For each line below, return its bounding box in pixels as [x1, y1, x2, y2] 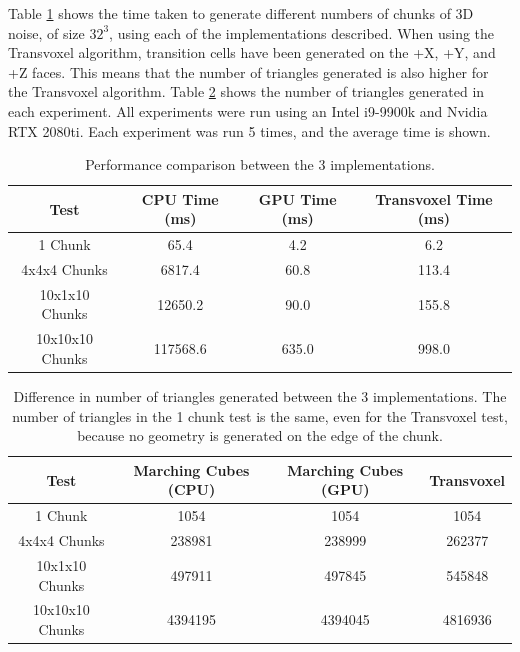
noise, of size [8, 22, 85, 43]
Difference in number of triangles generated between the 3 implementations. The [13, 386, 507, 406]
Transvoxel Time [375, 188, 493, 209]
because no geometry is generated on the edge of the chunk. [77, 425, 443, 446]
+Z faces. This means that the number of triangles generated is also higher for [8, 61, 489, 82]
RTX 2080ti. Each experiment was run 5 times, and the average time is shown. [8, 120, 491, 141]
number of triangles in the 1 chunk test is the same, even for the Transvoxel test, [12, 405, 508, 426]
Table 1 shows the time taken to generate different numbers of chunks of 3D [8, 3, 474, 23]
